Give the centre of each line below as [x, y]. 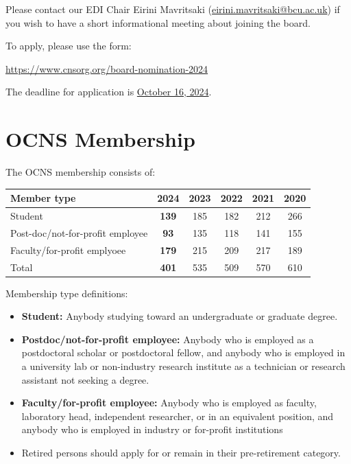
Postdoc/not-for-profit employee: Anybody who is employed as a [168, 339]
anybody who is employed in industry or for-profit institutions [152, 429]
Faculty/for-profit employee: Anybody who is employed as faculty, [169, 403]
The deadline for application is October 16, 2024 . [109, 92]
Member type [43, 198]
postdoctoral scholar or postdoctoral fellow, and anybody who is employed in [183, 352]
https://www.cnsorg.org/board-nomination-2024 [107, 68]
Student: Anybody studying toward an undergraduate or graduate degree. [180, 316]
